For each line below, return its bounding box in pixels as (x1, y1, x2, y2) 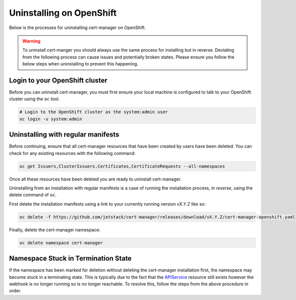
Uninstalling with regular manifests (9, 130, 119, 139)
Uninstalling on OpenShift (9, 7, 117, 18)
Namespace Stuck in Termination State (9, 254, 132, 263)
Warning (22, 38, 40, 44)
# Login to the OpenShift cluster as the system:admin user (19, 109, 168, 115)
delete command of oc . (9, 192, 57, 198)
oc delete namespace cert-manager (19, 240, 103, 245)
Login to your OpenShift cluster (9, 76, 108, 85)
